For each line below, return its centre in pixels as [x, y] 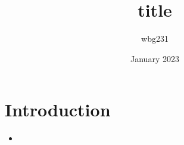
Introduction [58, 109]
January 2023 [155, 58]
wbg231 [155, 38]
